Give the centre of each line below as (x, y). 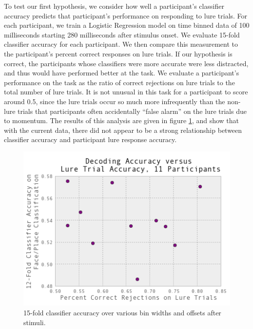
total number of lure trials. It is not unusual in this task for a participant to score (126, 92)
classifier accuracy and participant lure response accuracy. (90, 139)
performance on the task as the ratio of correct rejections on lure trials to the (119, 82)
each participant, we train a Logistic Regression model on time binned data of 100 (127, 25)
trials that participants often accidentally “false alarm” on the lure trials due (132, 111)
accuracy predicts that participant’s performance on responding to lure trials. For (126, 15)
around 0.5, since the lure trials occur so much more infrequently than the (115, 101)
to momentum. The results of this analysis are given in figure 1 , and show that (122, 120)
